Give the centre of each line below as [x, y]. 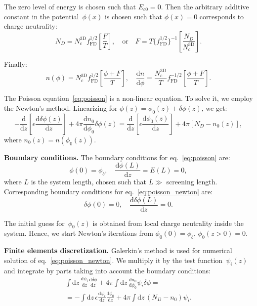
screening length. [192, 182]
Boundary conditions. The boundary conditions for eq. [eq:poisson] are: [117, 157]
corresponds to [222, 16]
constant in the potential [42, 16]
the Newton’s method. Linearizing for [61, 108]
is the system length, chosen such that [88, 182]
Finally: [16, 64]
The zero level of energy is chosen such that [70, 6]
